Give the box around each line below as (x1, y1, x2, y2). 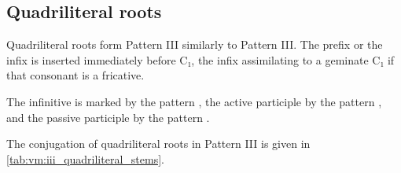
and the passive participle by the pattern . (6, 109, 210, 125)
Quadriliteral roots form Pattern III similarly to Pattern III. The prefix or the (6, 36, 383, 53)
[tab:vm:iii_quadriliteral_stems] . (6, 150, 164, 167)
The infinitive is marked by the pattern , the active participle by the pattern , (6, 93, 382, 109)
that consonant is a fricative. (6, 67, 145, 83)
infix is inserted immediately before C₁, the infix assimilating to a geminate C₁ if (6, 51, 395, 68)
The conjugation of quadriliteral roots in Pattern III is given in (6, 135, 311, 152)
